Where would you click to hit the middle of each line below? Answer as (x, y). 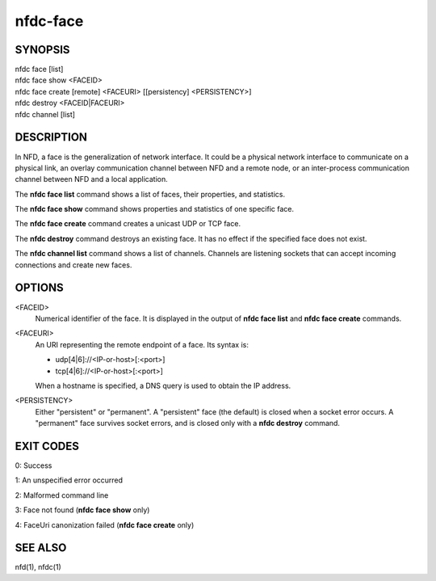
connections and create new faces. (73, 265)
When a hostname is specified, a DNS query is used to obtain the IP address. (163, 385)
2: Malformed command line (62, 495)
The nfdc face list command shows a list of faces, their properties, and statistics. (150, 194)
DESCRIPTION (51, 137)
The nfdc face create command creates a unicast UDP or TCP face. (128, 224)
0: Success (34, 465)
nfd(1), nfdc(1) (38, 567)
